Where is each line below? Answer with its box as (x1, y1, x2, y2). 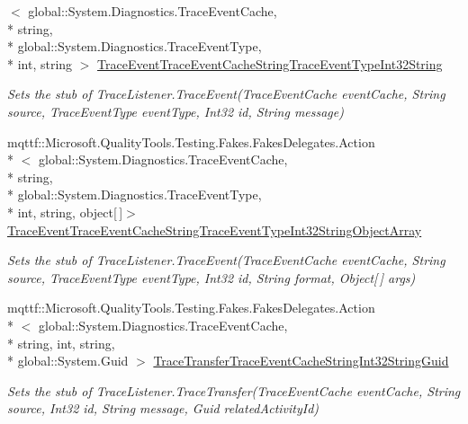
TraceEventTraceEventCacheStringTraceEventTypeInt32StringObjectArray (7, 220, 422, 239)
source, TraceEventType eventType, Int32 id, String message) (7, 102, 344, 120)
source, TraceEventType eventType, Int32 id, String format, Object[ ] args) (7, 268, 416, 287)
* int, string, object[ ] (7, 202, 123, 221)
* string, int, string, (7, 333, 115, 352)
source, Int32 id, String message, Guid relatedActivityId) (7, 399, 319, 418)
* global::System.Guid (7, 351, 129, 370)
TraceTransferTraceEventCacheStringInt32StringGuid (153, 351, 449, 370)
